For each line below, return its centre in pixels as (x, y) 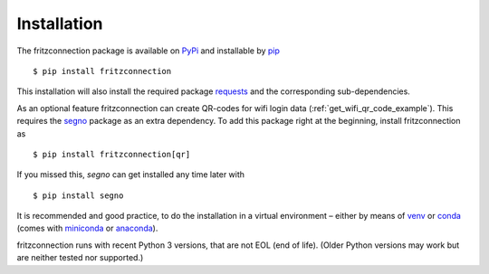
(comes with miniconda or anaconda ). (87, 228)
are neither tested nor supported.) (80, 258)
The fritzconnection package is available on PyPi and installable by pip (149, 51)
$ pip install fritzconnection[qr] (112, 154)
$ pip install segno (78, 195)
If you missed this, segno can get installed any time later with (130, 175)
